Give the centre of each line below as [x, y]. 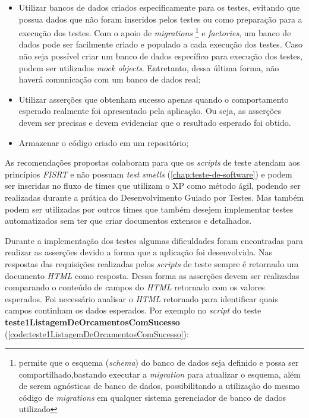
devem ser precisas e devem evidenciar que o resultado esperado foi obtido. [155, 122]
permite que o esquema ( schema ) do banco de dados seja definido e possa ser [159, 362]
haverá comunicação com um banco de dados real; [110, 79]
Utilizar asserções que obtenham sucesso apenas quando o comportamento [154, 99]
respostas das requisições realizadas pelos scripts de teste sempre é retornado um [152, 263]
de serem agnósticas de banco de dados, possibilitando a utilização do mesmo [159, 386]
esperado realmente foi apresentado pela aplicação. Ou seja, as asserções [150, 111]
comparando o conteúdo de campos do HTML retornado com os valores [135, 287]
